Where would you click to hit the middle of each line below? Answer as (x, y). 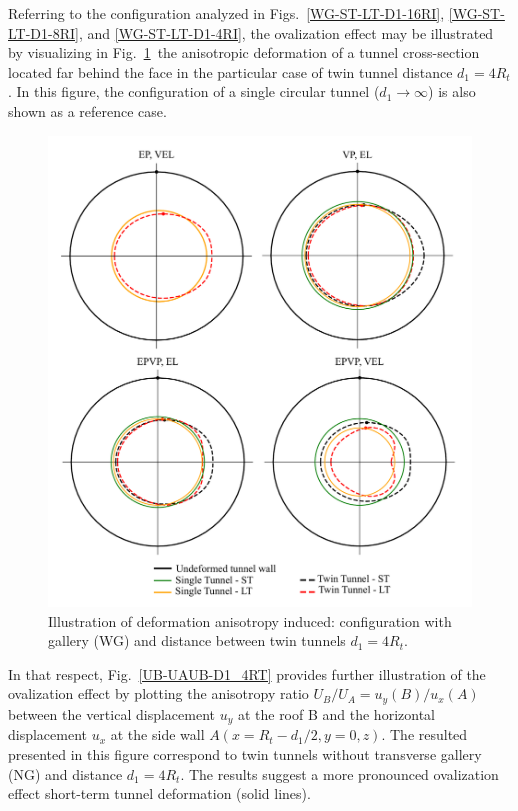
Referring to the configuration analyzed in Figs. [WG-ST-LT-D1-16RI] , (226, 13)
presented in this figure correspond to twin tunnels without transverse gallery (245, 753)
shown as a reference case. (87, 110)
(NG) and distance (65, 773)
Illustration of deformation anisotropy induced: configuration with (250, 620)
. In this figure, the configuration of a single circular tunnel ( (194, 91)
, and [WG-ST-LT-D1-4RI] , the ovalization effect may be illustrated (286, 32)
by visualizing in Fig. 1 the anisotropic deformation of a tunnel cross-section (244, 52)
